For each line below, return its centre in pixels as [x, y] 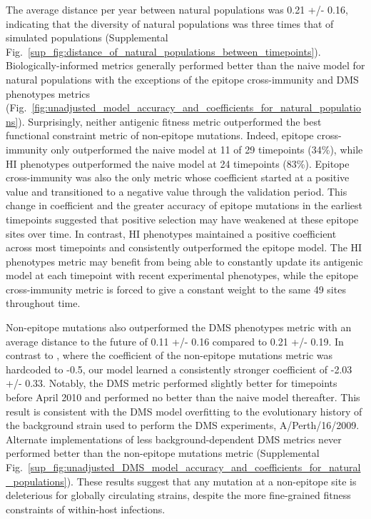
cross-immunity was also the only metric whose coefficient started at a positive [178, 177]
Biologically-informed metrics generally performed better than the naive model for [185, 65]
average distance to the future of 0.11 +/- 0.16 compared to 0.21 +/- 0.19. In [175, 341]
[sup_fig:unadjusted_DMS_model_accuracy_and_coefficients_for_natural [194, 467]
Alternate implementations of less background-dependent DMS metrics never [174, 439]
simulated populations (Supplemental [87, 37]
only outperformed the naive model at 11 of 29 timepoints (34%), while [207, 149]
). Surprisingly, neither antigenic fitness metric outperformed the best [170, 121]
